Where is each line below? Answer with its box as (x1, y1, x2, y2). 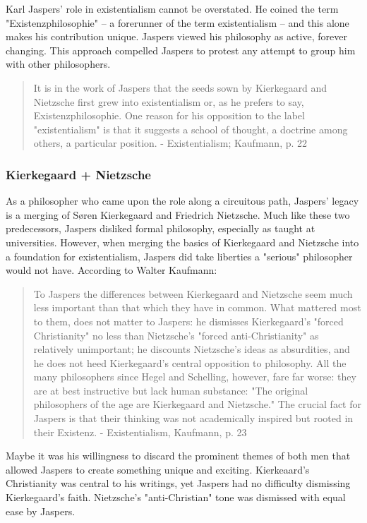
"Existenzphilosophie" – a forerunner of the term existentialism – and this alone (6, 15, 349, 30)
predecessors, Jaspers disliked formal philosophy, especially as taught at (6, 221, 315, 236)
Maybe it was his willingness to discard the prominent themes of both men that (6, 448, 351, 463)
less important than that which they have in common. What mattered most (33, 300, 361, 315)
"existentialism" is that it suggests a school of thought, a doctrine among (33, 121, 348, 136)
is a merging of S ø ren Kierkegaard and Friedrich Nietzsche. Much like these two (6, 207, 350, 222)
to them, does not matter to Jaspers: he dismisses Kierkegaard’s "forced (33, 313, 344, 328)
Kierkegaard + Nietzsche (6, 165, 151, 183)
